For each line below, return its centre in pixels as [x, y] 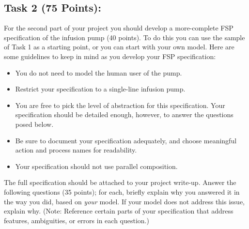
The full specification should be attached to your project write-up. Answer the [120, 182]
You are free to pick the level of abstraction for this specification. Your [120, 105]
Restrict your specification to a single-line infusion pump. [100, 89]
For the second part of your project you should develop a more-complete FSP [119, 28]
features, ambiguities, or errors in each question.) [77, 220]
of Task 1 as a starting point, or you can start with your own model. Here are [119, 47]
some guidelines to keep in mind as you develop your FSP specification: [110, 56]
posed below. [34, 124]
